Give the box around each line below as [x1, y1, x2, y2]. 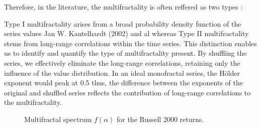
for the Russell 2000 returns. [116, 113, 204, 124]
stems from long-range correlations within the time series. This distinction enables [4, 38, 257, 48]
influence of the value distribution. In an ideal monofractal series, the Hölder [4, 67, 240, 78]
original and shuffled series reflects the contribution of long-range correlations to [4, 87, 251, 97]
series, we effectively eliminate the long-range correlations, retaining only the [4, 57, 240, 68]
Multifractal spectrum [24, 113, 92, 124]
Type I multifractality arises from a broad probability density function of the [4, 18, 241, 29]
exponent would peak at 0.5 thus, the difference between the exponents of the [4, 77, 243, 88]
